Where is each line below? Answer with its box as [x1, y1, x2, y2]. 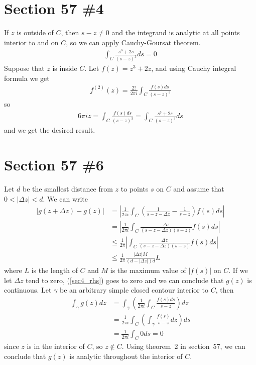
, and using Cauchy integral [151, 63, 236, 73]
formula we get [4, 72, 50, 83]
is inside [52, 63, 77, 73]
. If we [228, 264, 248, 275]
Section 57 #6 [4, 154, 104, 175]
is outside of [17, 27, 54, 38]
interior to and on [4, 37, 59, 47]
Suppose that [4, 63, 45, 73]
